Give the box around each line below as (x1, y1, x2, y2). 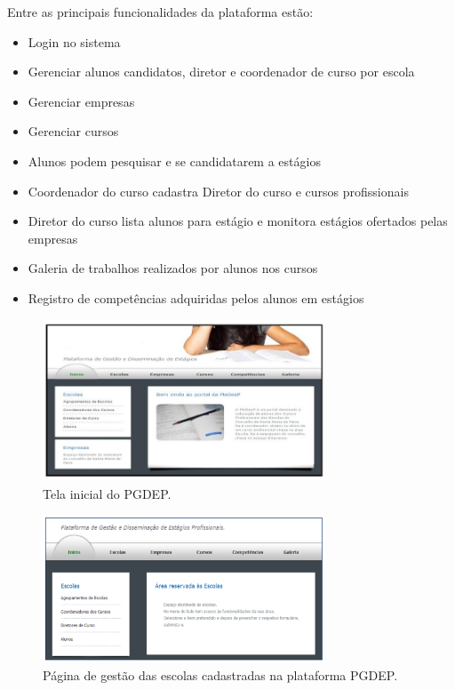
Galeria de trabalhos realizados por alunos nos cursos (28, 259, 318, 277)
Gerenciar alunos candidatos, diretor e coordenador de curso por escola (28, 62, 415, 81)
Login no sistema (28, 32, 121, 51)
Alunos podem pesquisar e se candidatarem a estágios (28, 151, 321, 170)
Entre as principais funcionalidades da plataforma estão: (7, 3, 314, 20)
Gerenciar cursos (28, 122, 119, 140)
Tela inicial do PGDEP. (43, 484, 172, 502)
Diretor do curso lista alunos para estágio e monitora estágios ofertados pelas (28, 212, 448, 230)
